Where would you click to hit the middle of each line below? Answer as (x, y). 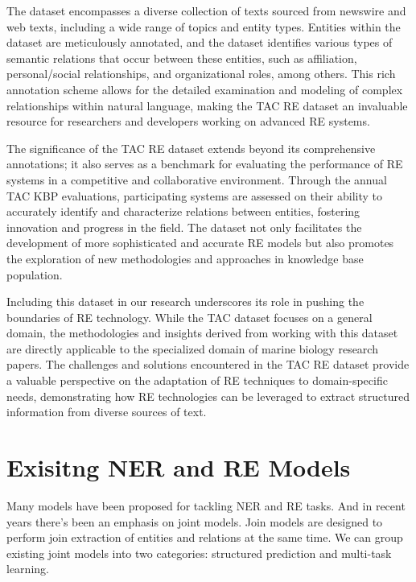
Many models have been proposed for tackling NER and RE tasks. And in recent (206, 505)
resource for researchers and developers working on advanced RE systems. (188, 121)
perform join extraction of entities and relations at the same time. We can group (205, 537)
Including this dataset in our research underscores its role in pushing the (185, 301)
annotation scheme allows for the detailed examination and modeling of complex (205, 89)
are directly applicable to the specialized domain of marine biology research (192, 348)
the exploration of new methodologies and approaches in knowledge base (185, 258)
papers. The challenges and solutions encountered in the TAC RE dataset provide (208, 364)
